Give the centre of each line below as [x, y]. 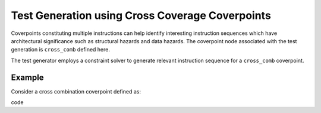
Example [27, 77]
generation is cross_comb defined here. [60, 50]
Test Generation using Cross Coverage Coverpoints [141, 15]
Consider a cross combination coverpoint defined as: [76, 91]
